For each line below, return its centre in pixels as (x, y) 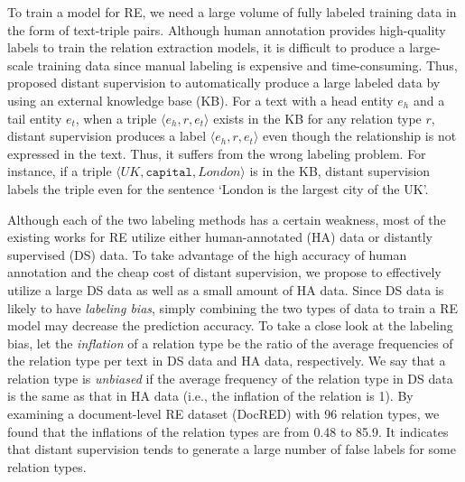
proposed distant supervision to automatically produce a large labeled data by (224, 83)
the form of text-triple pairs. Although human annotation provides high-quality (227, 29)
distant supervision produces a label (107, 136)
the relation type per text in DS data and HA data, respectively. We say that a (227, 361)
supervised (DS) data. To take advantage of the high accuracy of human (207, 254)
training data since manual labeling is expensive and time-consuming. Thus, (247, 65)
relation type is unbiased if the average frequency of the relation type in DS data (230, 378)
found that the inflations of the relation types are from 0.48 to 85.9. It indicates (228, 431)
